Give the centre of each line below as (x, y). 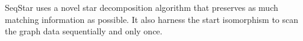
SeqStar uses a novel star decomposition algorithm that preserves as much (142, 7)
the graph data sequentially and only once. (84, 31)
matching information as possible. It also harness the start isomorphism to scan (152, 19)
